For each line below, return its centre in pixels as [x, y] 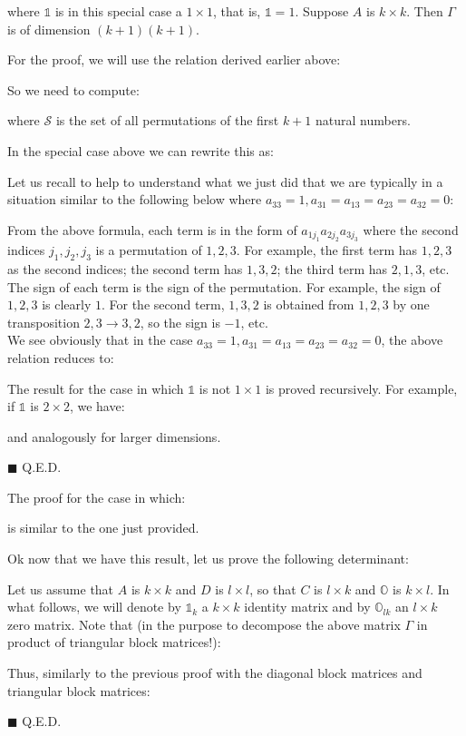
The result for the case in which [96, 388]
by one [411, 304]
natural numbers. [363, 120]
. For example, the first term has [327, 250]
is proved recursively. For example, [361, 388]
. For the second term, [163, 304]
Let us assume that [61, 589]
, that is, [237, 11]
